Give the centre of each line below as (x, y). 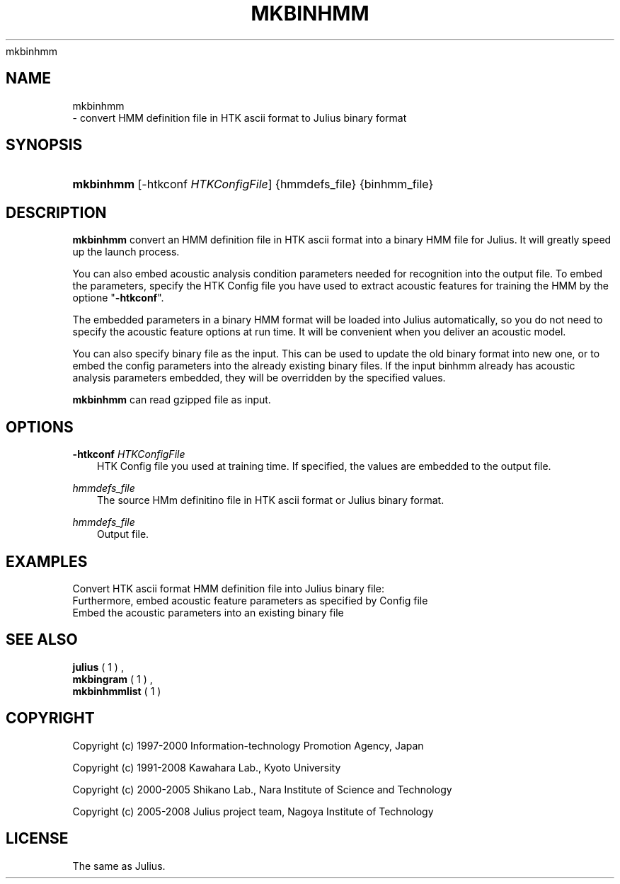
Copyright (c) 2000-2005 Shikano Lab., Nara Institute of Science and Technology (262, 789)
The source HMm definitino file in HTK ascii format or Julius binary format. (271, 500)
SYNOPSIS (44, 145)
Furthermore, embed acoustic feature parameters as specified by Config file (250, 600)
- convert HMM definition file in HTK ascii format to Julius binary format (240, 117)
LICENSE (37, 839)
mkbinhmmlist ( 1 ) (117, 691)
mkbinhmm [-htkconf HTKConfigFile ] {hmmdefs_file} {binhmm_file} (253, 184)
